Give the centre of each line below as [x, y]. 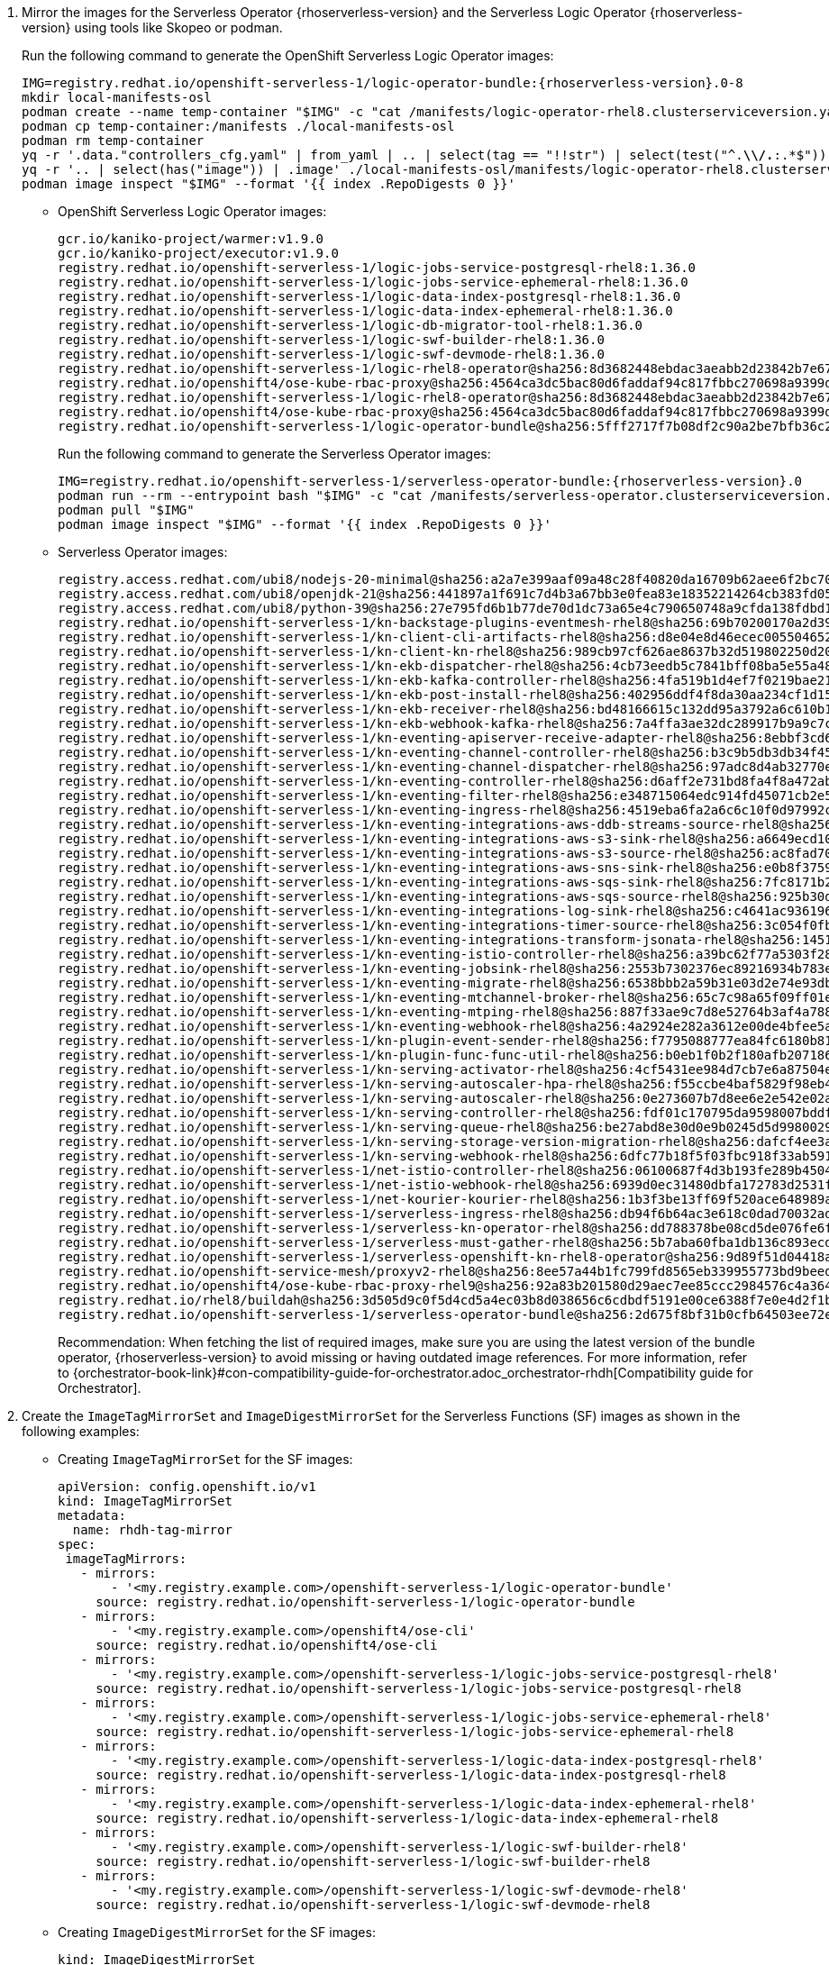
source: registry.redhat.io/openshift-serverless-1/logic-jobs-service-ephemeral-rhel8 [415, 1732]
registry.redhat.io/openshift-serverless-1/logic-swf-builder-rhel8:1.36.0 [331, 340]
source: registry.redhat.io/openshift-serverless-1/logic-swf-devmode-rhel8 [373, 1905]
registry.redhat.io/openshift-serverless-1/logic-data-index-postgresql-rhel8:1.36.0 [369, 296]
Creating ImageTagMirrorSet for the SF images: [205, 1459]
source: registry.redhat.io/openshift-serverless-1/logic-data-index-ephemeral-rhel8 [407, 1818]
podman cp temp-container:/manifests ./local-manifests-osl [238, 126]
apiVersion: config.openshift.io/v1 [187, 1487]
